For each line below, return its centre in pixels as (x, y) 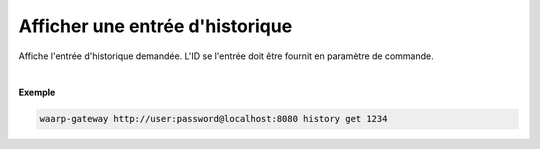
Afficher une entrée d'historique (155, 26)
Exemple (37, 92)
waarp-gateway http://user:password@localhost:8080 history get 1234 (213, 119)
